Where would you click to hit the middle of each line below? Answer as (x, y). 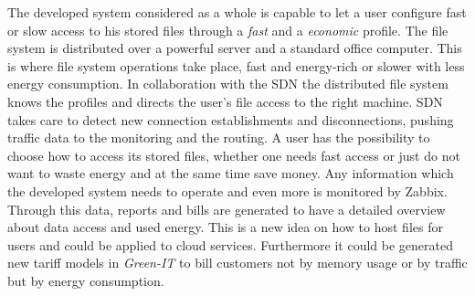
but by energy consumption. (86, 280)
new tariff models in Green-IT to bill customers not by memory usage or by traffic (237, 263)
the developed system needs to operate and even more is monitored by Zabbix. (227, 190)
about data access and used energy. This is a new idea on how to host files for (225, 227)
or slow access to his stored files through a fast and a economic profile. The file (228, 30)
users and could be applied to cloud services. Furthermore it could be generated (231, 244)
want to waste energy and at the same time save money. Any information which (231, 173)
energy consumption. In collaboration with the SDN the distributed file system (228, 84)
